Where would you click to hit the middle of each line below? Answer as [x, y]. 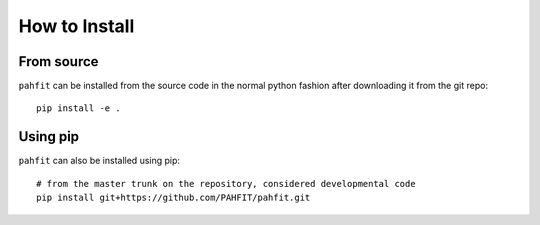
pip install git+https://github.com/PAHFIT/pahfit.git [173, 198]
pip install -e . [78, 108]
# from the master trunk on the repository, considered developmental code [226, 183]
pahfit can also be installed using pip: [99, 161]
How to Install [76, 26]
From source [58, 61]
